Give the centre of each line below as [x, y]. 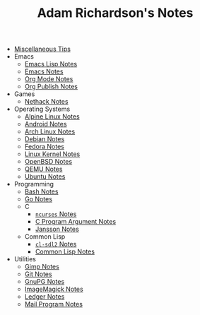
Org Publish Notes [51, 87]
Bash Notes [41, 191]
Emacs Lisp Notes [51, 64]
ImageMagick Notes [54, 289]
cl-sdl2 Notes [56, 244]
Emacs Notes [44, 71]
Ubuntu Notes [45, 177]
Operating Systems [42, 109]
